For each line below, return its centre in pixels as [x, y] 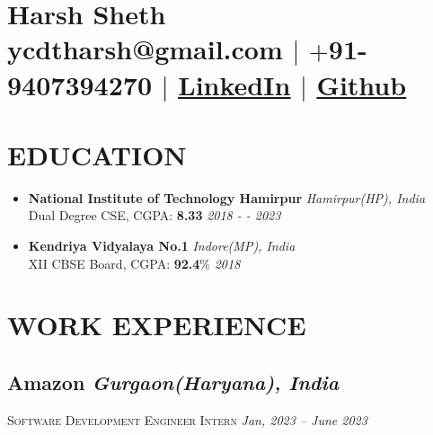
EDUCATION [97, 154]
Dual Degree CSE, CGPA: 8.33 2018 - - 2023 [155, 215]
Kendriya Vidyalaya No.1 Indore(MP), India [162, 246]
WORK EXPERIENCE [157, 325]
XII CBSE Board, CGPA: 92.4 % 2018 [134, 263]
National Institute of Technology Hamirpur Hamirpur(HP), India [227, 197]
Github [362, 84]
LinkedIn [234, 84]
